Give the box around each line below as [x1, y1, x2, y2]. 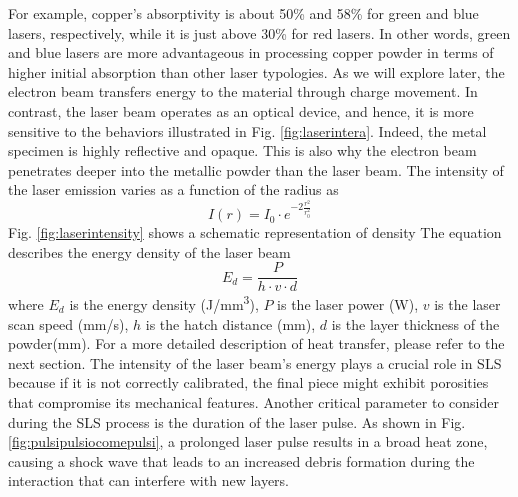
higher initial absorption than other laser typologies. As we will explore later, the [8, 61, 505, 82]
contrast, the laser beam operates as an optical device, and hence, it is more [8, 100, 474, 121]
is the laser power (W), [277, 293, 419, 314]
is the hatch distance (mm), [145, 313, 316, 334]
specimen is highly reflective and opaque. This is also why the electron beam [8, 140, 477, 161]
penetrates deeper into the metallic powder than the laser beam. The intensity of [8, 159, 504, 180]
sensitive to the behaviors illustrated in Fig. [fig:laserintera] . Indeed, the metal [8, 120, 487, 141]
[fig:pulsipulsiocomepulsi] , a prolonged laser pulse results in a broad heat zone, [8, 431, 488, 452]
